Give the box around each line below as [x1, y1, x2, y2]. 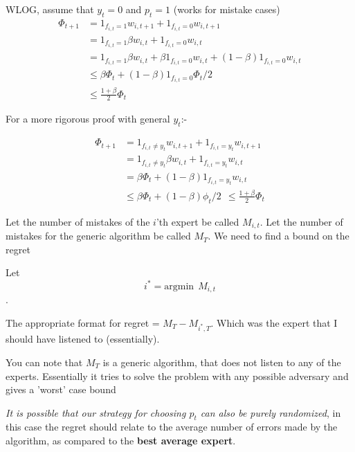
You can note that [6, 354, 83, 369]
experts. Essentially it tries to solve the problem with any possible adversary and [6, 368, 349, 383]
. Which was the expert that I [210, 315, 338, 329]
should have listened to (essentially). [6, 332, 160, 346]
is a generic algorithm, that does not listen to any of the [102, 354, 341, 369]
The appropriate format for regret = [6, 315, 160, 329]
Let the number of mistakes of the [6, 214, 150, 228]
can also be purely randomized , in [200, 405, 341, 419]
